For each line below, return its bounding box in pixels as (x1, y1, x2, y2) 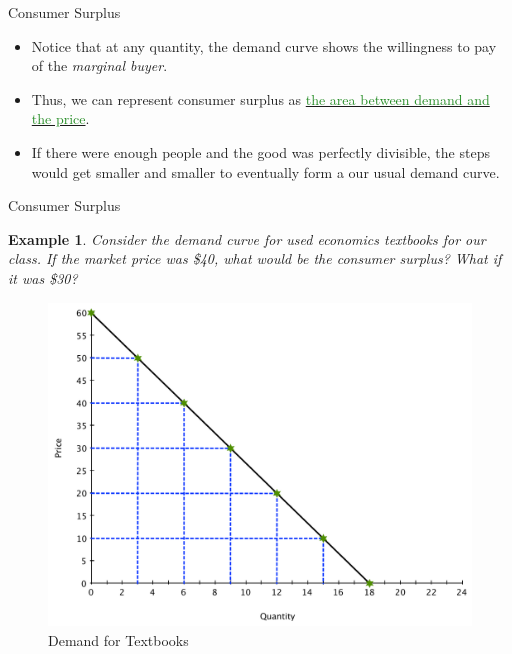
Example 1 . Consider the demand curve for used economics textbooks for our (8, 228, 486, 249)
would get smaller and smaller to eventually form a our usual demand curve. (31, 161, 500, 182)
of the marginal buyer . (31, 55, 168, 76)
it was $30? (8, 267, 78, 288)
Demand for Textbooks (48, 629, 189, 650)
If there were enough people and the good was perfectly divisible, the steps (31, 141, 490, 162)
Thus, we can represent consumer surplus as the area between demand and (31, 88, 490, 109)
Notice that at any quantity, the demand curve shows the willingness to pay (31, 35, 497, 56)
